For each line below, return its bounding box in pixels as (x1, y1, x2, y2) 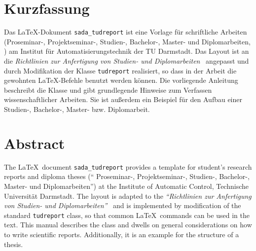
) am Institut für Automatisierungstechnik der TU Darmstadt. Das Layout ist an (4, 46, 249, 56)
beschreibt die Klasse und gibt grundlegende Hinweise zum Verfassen (4, 84, 212, 95)
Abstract (4, 133, 65, 153)
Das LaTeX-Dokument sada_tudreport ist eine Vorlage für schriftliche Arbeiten (4, 27, 247, 37)
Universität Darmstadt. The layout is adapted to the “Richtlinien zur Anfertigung (4, 190, 252, 201)
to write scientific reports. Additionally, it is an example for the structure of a (4, 229, 239, 239)
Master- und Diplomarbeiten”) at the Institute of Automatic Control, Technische (4, 180, 249, 191)
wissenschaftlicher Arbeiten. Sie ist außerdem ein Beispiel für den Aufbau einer (4, 94, 242, 105)
